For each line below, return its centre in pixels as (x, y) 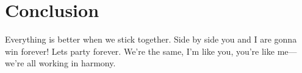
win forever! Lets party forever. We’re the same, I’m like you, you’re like (140, 51)
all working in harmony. (71, 63)
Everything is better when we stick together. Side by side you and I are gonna (151, 39)
